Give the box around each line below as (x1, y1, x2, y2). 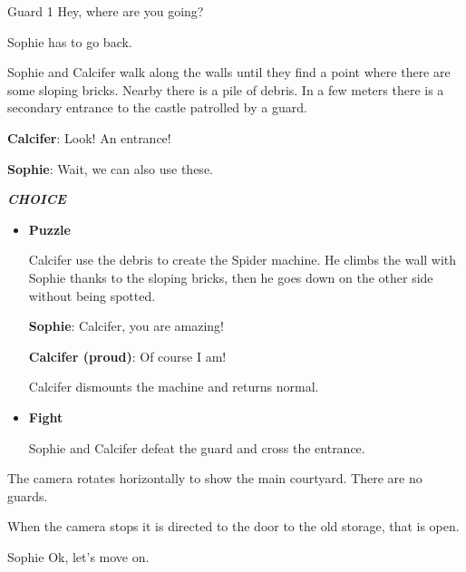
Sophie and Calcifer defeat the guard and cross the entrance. (28, 438, 365, 457)
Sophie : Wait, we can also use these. (7, 159, 213, 178)
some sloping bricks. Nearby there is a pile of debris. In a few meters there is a (7, 80, 444, 99)
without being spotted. (28, 286, 156, 305)
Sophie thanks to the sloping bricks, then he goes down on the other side (28, 267, 433, 286)
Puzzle (28, 219, 71, 238)
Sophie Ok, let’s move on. (7, 547, 150, 566)
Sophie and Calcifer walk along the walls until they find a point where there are (7, 63, 451, 82)
